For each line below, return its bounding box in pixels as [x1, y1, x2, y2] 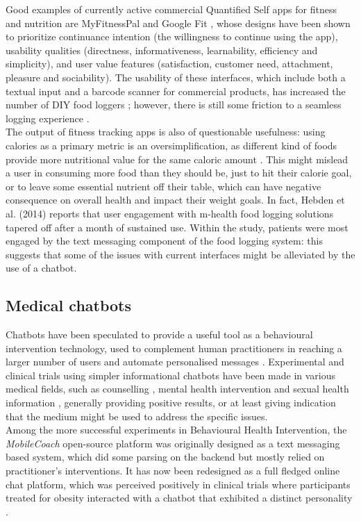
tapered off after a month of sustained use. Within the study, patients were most [6, 220, 349, 234]
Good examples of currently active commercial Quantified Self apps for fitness [6, 2, 337, 16]
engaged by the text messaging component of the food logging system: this [6, 233, 323, 248]
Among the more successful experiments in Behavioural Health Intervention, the [6, 422, 347, 437]
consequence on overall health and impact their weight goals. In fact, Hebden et [6, 192, 345, 207]
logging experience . [6, 110, 90, 125]
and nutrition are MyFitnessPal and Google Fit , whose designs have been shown [6, 15, 351, 30]
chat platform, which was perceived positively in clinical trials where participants [6, 477, 351, 491]
